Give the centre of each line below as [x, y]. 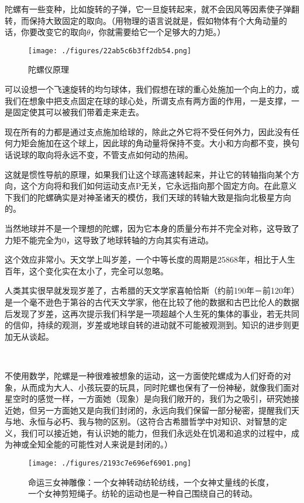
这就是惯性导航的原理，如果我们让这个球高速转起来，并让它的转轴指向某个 [148, 174]
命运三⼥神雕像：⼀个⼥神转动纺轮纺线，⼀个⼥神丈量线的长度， [151, 482]
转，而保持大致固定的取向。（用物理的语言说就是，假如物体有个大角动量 [142, 20]
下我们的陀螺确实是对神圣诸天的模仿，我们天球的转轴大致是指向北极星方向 [148, 197]
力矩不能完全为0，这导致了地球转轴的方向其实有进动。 [109, 240]
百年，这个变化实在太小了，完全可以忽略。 [87, 271]
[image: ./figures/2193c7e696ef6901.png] [110, 464]
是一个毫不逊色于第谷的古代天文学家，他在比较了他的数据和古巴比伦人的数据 [152, 302]
